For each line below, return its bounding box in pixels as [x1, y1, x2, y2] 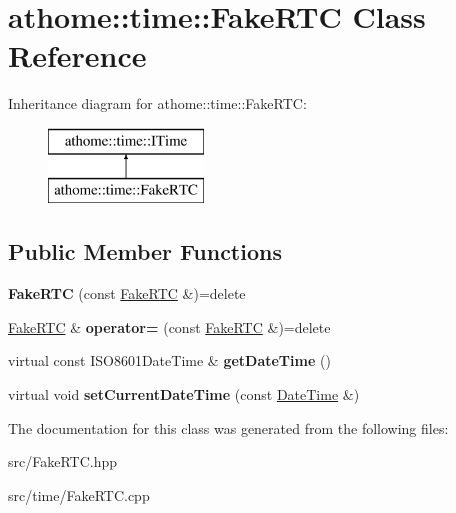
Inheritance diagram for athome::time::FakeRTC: [8, 93, 307, 114]
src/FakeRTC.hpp [8, 451, 118, 472]
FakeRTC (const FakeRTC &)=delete [8, 283, 246, 304]
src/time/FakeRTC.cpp [8, 484, 150, 505]
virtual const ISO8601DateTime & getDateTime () [8, 350, 331, 371]
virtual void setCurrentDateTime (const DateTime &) [8, 384, 360, 405]
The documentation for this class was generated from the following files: [8, 417, 449, 438]
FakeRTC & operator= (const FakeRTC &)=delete [8, 316, 331, 337]
